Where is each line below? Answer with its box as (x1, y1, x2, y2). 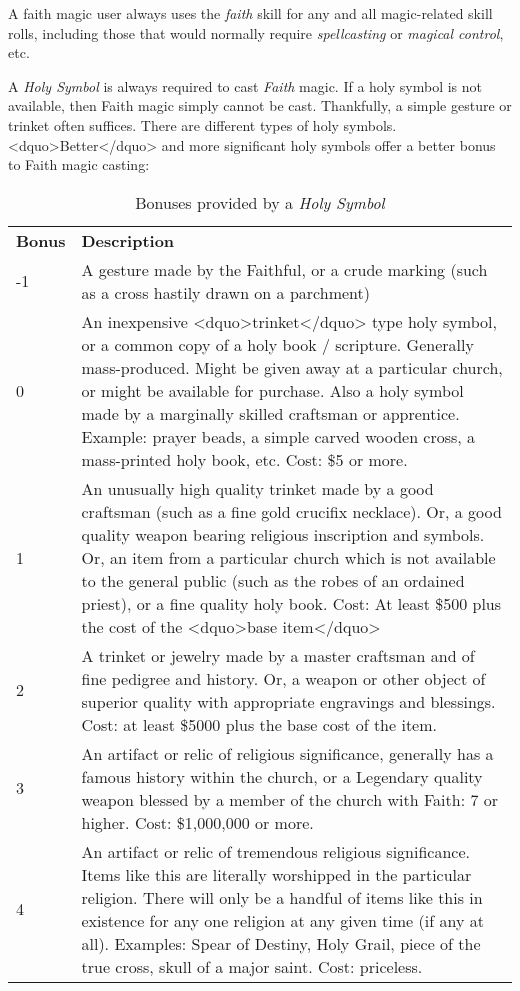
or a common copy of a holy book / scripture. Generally (81, 332, 474, 356)
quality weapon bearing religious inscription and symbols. (81, 522, 485, 546)
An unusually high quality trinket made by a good (81, 476, 434, 500)
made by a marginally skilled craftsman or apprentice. (81, 401, 460, 425)
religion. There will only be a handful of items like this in (81, 885, 483, 909)
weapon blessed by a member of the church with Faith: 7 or (81, 787, 499, 811)
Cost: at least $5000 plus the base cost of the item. (81, 712, 437, 736)
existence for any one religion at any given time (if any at (81, 908, 484, 932)
